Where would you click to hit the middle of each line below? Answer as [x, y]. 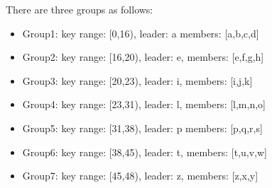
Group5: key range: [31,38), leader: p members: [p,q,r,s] [142, 128]
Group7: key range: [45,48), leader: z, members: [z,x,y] [140, 176]
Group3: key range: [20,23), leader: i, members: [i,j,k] [137, 80]
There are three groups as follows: [80, 9]
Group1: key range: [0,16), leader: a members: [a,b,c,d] [141, 33]
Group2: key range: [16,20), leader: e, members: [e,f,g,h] [143, 57]
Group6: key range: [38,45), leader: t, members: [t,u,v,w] [145, 152]
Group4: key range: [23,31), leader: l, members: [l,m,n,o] [144, 104]
